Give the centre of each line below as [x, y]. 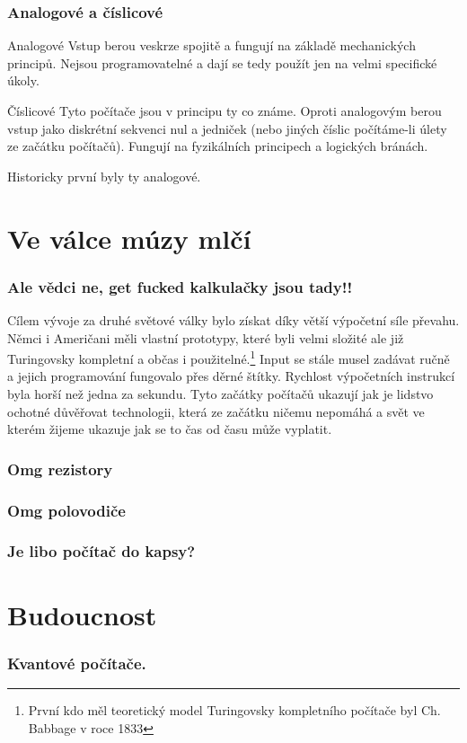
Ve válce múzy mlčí [129, 238]
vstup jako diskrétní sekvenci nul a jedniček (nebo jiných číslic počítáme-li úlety [227, 128]
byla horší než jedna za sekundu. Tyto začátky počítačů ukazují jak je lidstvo [220, 394]
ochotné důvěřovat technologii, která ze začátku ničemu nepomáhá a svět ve [216, 411]
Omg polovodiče [66, 510]
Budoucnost [82, 614]
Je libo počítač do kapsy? [101, 551]
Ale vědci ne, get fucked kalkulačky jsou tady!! [180, 286]
